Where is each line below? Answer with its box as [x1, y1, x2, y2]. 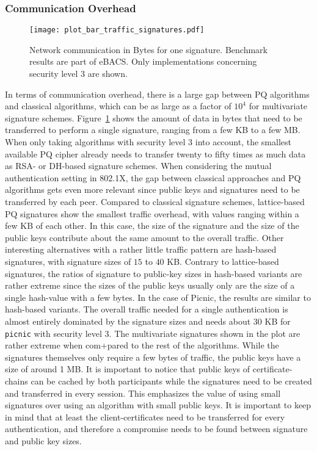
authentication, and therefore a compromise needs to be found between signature [5, 422, 308, 435]
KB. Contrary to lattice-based [167, 254, 279, 267]
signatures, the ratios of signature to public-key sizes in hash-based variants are [5, 267, 302, 280]
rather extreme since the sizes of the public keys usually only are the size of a [5, 279, 295, 292]
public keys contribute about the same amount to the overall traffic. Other [5, 231, 284, 244]
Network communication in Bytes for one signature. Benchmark [29, 43, 268, 56]
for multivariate [249, 99, 308, 112]
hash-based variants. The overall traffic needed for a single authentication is [5, 303, 288, 316]
